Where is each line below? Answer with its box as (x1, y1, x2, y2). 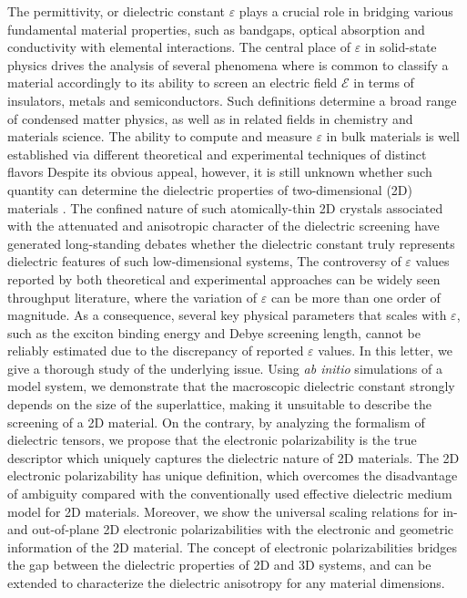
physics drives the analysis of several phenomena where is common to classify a (7, 55, 449, 74)
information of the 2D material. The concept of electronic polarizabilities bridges (7, 537, 458, 556)
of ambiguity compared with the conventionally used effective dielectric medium (7, 484, 452, 503)
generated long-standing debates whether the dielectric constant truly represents (7, 233, 455, 253)
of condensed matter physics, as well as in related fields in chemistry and (7, 108, 413, 128)
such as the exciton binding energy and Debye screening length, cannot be (7, 323, 421, 342)
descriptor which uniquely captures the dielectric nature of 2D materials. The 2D (7, 448, 460, 467)
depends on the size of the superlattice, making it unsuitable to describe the (7, 395, 431, 414)
